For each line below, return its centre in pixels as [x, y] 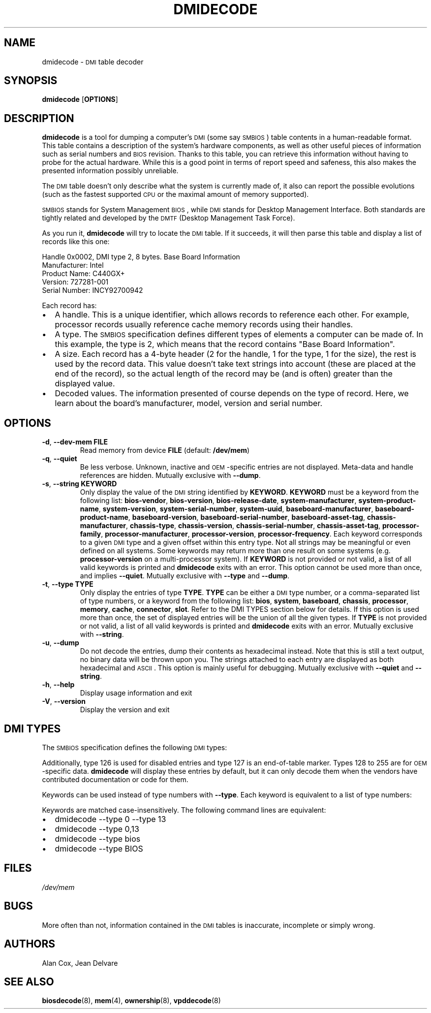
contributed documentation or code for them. [115, 779]
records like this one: [76, 242]
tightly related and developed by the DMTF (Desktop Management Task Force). [169, 218]
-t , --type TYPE [68, 584]
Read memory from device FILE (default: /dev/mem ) [165, 450]
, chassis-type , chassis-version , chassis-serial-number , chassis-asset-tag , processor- [273, 526]
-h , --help [58, 685]
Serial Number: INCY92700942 [92, 290]
